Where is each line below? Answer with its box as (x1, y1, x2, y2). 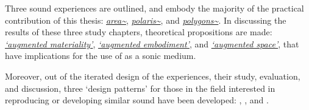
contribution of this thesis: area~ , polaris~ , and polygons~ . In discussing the (5, 13, 286, 26)
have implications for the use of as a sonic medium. (5, 49, 196, 62)
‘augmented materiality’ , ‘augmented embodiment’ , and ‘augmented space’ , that (5, 37, 299, 50)
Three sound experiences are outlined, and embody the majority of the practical (5, 2, 304, 14)
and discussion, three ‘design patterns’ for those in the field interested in (5, 81, 275, 94)
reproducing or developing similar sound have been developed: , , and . (5, 94, 269, 106)
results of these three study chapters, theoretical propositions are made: (5, 26, 272, 38)
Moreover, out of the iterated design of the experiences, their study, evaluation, (5, 69, 300, 82)
